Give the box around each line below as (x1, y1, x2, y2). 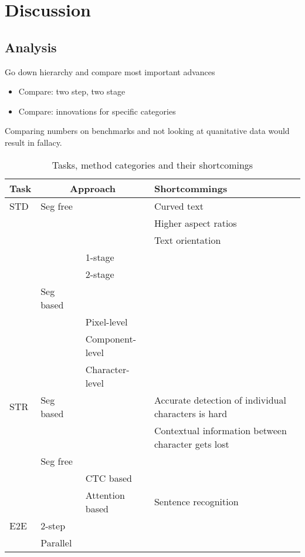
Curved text (154, 199, 204, 213)
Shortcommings (154, 181, 228, 195)
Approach (70, 181, 116, 195)
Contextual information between (154, 423, 287, 437)
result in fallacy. (5, 136, 62, 148)
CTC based (85, 471, 132, 485)
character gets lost (154, 437, 229, 451)
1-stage (85, 250, 114, 264)
